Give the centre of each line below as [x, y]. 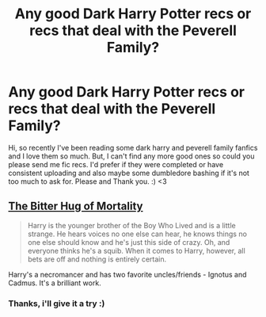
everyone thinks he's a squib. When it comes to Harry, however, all [136, 250]
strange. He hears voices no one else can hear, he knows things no [137, 234]
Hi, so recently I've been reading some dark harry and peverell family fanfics [133, 147]
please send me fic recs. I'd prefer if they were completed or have [116, 164]
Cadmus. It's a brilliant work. [55, 283]
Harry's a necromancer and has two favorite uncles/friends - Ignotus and [127, 274]
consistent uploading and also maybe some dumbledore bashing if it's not [129, 173]
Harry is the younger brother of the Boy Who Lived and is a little [131, 225]
